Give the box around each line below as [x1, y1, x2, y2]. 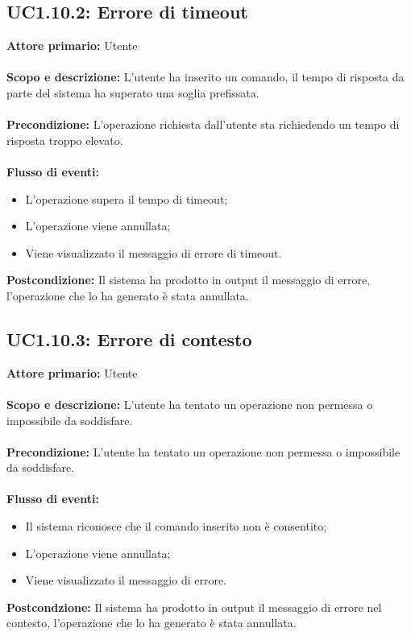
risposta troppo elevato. [6, 131, 123, 148]
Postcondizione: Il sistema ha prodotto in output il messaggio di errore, [6, 271, 371, 288]
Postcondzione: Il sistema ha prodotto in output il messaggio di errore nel [6, 598, 382, 615]
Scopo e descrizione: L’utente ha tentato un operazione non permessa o [6, 395, 373, 412]
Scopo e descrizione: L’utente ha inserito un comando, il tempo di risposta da [6, 68, 405, 85]
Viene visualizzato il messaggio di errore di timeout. [25, 244, 282, 261]
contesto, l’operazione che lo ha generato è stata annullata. [6, 614, 297, 631]
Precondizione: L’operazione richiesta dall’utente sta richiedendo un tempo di [6, 116, 400, 133]
